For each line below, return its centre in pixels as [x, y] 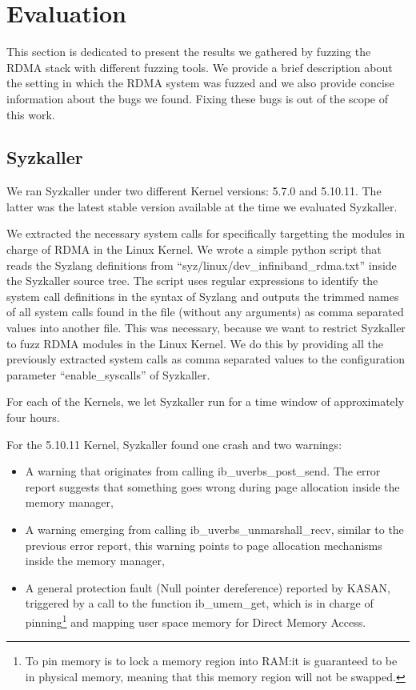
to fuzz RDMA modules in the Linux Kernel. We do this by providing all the [195, 343]
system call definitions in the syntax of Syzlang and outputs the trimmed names [203, 296]
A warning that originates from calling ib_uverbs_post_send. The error [203, 471]
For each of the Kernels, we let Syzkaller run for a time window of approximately [206, 401]
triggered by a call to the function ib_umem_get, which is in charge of [199, 603]
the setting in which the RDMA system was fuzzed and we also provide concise [200, 83]
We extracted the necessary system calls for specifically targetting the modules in [206, 233]
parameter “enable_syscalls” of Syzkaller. [108, 374]
